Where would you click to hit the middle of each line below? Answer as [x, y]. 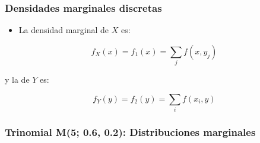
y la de [17, 79]
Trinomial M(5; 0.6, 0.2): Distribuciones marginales [130, 131]
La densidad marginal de [64, 30]
